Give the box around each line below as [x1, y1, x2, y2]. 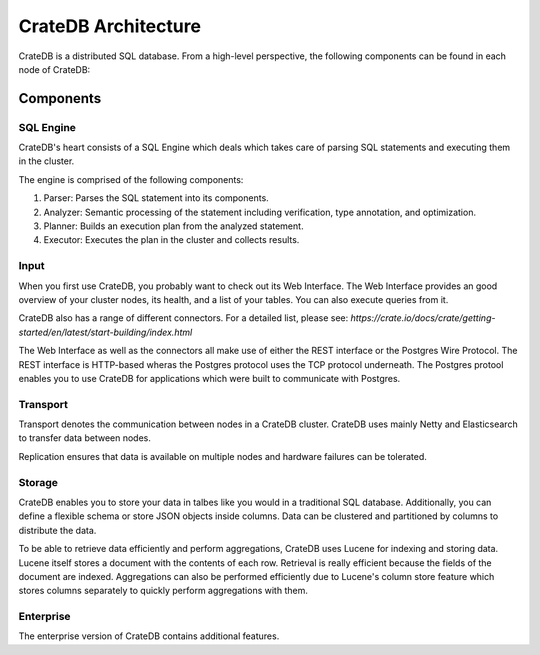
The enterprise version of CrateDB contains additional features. [18, 630, 280, 642]
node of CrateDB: [18, 63, 91, 75]
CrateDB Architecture [18, 15, 202, 37]
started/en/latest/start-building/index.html [18, 326, 193, 338]
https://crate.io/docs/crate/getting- [350, 312, 496, 324]
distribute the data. [18, 524, 97, 536]
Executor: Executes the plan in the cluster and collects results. [43, 234, 300, 246]
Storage [18, 475, 59, 489]
